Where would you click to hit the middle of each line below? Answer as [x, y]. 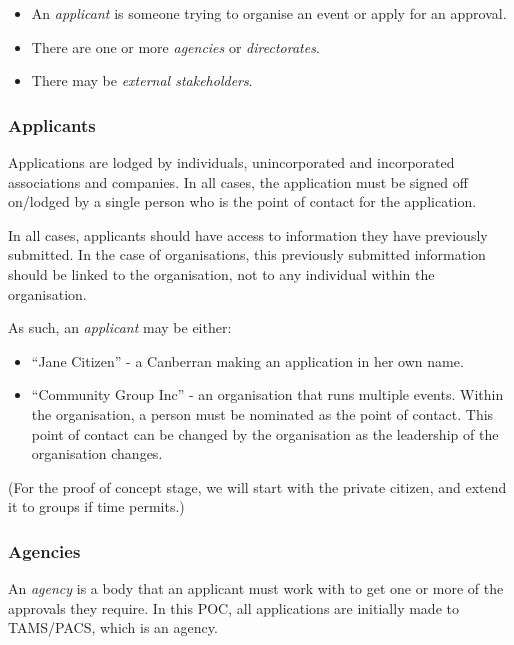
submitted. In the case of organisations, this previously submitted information [247, 254]
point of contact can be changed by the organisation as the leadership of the [265, 433]
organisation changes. [97, 453]
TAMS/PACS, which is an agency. [113, 627]
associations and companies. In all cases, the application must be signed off [238, 181]
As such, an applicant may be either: [120, 327]
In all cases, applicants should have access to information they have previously [248, 234]
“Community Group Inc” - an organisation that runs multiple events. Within [267, 394]
